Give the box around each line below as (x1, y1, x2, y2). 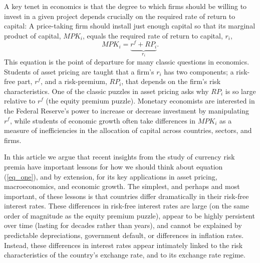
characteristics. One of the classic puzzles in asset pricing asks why (4, 85, 209, 96)
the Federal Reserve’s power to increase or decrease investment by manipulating (4, 105, 249, 115)
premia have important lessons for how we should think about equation (4, 161, 223, 171)
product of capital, (4, 30, 61, 40)
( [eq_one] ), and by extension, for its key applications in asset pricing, (4, 171, 217, 181)
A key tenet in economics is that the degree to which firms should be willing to (4, 1, 247, 11)
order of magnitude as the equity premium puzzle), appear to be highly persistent (4, 210, 255, 220)
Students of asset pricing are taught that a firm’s (4, 66, 154, 76)
